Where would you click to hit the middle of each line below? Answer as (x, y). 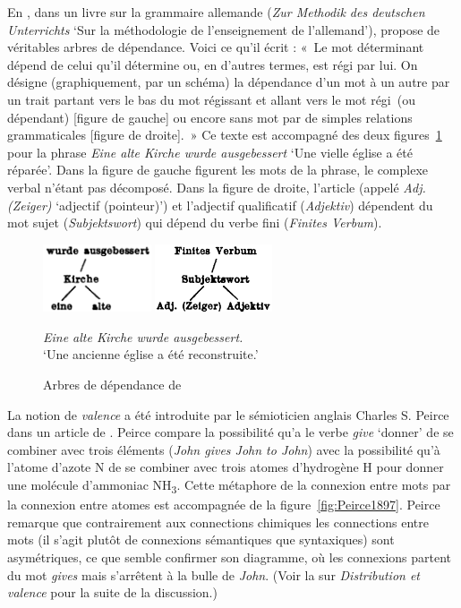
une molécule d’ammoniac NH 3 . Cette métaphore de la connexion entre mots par (229, 486)
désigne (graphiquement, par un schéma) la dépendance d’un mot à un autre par (229, 82)
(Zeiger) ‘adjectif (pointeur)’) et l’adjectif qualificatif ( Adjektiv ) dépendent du (220, 205)
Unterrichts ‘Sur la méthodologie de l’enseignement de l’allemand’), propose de (224, 29)
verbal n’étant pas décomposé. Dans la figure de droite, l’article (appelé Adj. (217, 187)
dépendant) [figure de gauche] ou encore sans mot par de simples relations (210, 117)
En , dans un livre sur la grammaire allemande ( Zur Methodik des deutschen (216, 12)
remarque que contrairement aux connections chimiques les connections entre (218, 522)
